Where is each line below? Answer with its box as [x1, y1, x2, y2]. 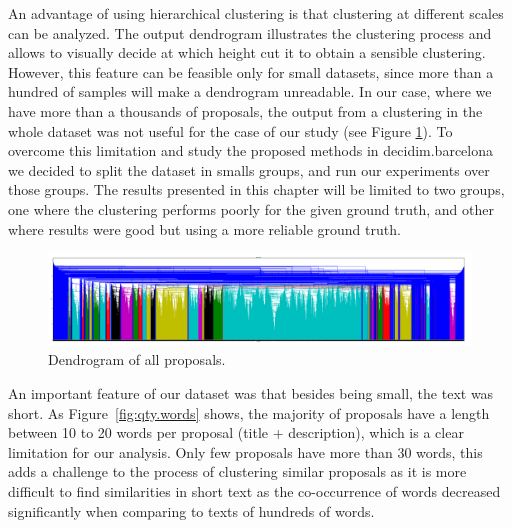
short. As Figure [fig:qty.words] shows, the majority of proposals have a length [8, 402, 490, 423]
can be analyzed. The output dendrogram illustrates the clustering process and [8, 22, 492, 43]
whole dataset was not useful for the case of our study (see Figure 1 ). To [8, 120, 453, 141]
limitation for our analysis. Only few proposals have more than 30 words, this [8, 441, 483, 462]
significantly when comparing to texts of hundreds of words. [8, 500, 375, 521]
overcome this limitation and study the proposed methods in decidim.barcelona [8, 140, 494, 161]
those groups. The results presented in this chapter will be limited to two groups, [8, 179, 505, 200]
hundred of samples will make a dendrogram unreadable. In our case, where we [8, 81, 492, 102]
